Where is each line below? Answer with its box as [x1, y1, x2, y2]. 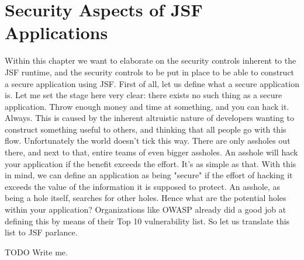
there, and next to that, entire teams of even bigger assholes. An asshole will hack [5, 146, 298, 158]
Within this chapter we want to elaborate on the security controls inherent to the [5, 54, 296, 67]
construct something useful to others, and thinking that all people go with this [5, 123, 286, 135]
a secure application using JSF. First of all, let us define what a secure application [5, 77, 299, 89]
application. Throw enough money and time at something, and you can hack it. [5, 100, 289, 112]
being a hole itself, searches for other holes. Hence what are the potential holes [5, 192, 286, 204]
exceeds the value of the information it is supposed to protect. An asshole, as [5, 180, 281, 192]
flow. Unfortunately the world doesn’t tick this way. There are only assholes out [5, 134, 291, 147]
